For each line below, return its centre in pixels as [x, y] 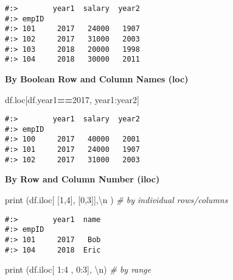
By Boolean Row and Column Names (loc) [97, 78]
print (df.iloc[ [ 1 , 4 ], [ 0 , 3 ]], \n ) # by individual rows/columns [117, 199]
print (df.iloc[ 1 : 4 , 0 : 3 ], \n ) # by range [78, 269]
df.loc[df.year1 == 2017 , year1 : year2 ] [72, 99]
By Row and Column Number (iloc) [82, 179]
